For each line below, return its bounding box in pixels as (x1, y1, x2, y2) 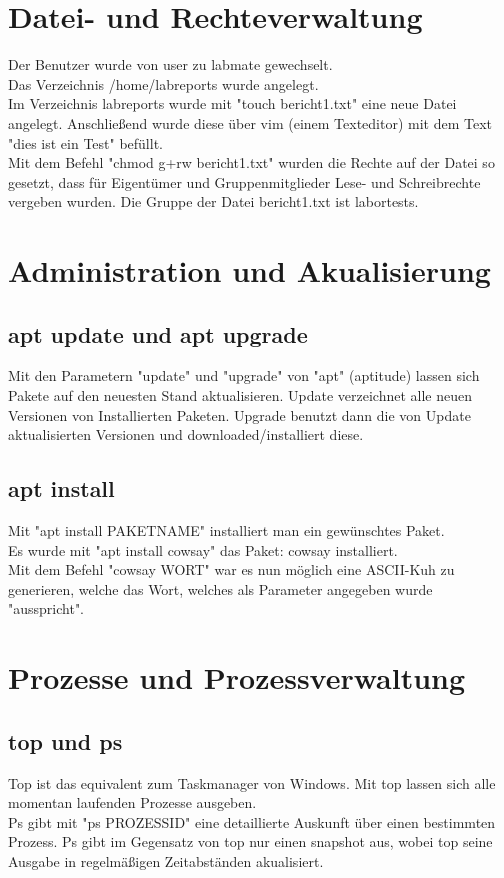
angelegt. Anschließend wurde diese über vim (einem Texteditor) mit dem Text (8, 112, 493, 133)
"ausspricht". (8, 598, 85, 619)
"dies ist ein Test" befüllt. (8, 132, 163, 153)
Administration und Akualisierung (8, 250, 491, 291)
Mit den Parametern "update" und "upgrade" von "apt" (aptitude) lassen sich (8, 365, 480, 386)
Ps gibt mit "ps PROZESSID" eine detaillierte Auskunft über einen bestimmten (8, 811, 496, 832)
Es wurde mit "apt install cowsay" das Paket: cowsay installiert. (8, 539, 398, 560)
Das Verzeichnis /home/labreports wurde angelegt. (8, 73, 319, 94)
